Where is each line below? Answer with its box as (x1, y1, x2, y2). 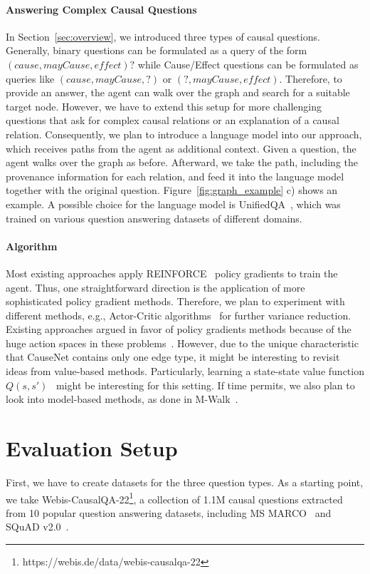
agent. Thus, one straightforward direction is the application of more (6, 280, 305, 294)
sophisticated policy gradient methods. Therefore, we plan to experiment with (6, 294, 345, 309)
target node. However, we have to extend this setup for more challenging (6, 98, 322, 113)
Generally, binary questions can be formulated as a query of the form (6, 43, 307, 58)
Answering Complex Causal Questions (6, 1, 197, 16)
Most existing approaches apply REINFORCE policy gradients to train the (6, 265, 338, 280)
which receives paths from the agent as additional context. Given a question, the (6, 140, 356, 155)
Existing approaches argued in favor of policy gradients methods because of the (6, 322, 351, 337)
